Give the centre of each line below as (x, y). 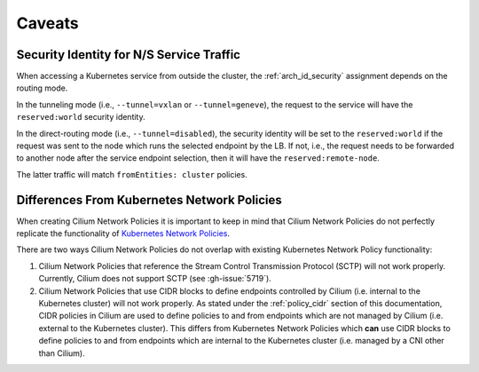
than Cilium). (62, 353)
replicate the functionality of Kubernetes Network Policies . (123, 233)
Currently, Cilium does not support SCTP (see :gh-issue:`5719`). (155, 279)
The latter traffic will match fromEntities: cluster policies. (132, 174)
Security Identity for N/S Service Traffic (129, 55)
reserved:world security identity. (81, 117)
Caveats (47, 23)
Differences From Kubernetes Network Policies (149, 200)
